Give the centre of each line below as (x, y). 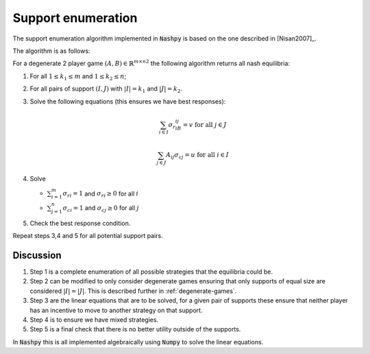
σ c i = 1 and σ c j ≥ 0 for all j (101, 208)
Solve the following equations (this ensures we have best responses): (128, 101)
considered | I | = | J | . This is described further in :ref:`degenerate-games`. (133, 291)
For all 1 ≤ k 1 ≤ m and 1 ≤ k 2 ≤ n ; (78, 77)
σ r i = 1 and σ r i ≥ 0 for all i (100, 194)
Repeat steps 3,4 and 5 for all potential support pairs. (88, 236)
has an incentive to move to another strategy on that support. (116, 310)
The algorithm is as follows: (51, 51)
